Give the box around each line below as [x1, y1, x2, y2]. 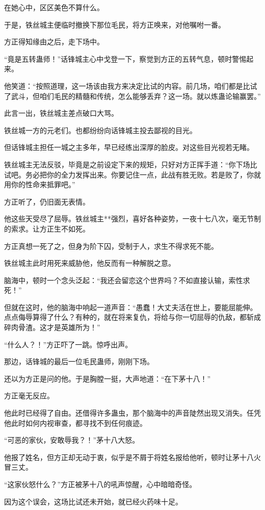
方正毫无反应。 [4, 390, 54, 401]
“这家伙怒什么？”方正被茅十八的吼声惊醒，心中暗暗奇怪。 [4, 479, 197, 489]
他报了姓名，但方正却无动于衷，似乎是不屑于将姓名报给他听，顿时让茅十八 [4, 451, 254, 462]
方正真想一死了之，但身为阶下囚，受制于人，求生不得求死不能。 [4, 240, 218, 251]
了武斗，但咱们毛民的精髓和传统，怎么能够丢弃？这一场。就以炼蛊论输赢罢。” [4, 90, 261, 101]
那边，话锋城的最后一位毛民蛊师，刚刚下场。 [4, 356, 154, 367]
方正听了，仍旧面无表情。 [4, 196, 90, 207]
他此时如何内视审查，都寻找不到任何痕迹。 [4, 417, 147, 428]
